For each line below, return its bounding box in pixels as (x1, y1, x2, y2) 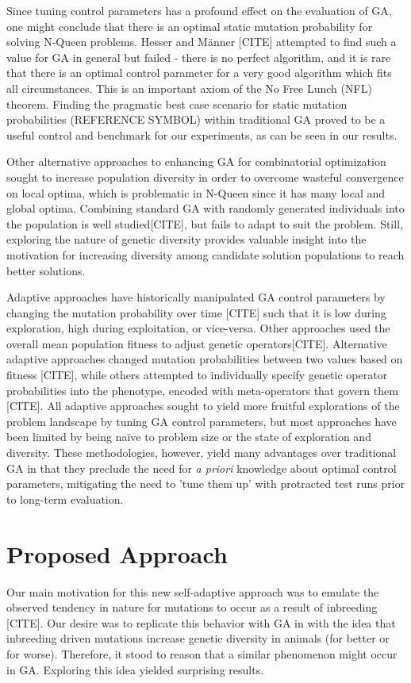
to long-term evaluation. (6, 490, 124, 507)
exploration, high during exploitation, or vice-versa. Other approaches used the (6, 320, 390, 336)
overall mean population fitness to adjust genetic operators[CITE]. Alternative (6, 335, 387, 351)
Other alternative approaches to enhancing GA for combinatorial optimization (6, 153, 386, 170)
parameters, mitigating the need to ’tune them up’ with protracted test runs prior (6, 475, 405, 492)
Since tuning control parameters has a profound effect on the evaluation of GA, (6, 2, 392, 18)
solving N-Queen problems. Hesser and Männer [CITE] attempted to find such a (6, 33, 397, 50)
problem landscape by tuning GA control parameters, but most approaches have (6, 412, 397, 429)
